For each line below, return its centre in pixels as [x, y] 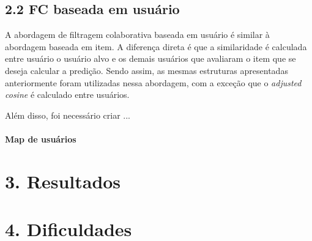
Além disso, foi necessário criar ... [68, 115]
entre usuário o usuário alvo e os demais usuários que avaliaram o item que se [150, 58]
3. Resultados [63, 181]
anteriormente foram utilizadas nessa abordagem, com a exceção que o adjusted [153, 82]
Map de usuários [41, 139]
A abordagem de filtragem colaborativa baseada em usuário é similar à [137, 35]
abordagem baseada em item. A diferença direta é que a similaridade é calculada [156, 46]
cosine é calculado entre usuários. [67, 95]
